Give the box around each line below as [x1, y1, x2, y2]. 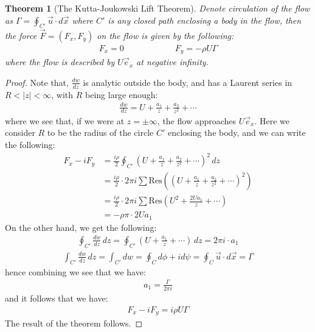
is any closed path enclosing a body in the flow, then [108, 13, 302, 26]
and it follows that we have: [5, 292, 108, 305]
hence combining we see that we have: [5, 265, 146, 278]
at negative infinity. [136, 55, 209, 68]
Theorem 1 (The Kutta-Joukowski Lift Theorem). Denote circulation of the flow [5, 2, 310, 14]
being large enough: [85, 88, 158, 101]
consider [5, 126, 35, 139]
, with [51, 88, 74, 101]
